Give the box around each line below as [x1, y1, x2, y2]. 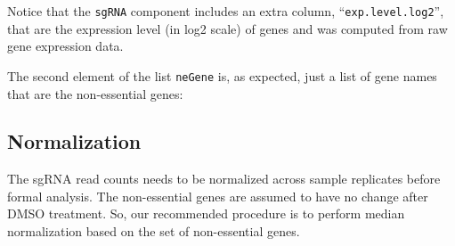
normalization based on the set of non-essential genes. [7, 222, 300, 241]
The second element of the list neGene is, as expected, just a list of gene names [7, 66, 437, 85]
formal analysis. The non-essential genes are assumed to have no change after [7, 186, 428, 205]
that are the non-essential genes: [7, 84, 183, 102]
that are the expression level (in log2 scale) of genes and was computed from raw [7, 19, 448, 37]
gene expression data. [7, 37, 124, 55]
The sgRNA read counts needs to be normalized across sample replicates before [7, 169, 441, 188]
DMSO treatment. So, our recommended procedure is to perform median [7, 204, 405, 223]
